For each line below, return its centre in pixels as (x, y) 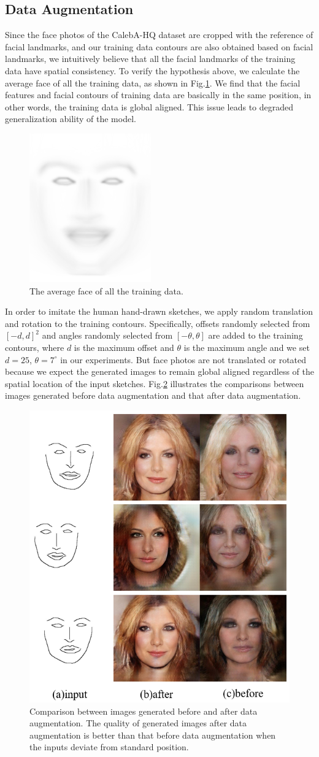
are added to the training (256, 335)
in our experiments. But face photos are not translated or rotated (183, 359)
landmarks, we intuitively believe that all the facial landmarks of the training (150, 59)
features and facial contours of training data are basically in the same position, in (158, 95)
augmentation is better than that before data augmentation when (153, 735)
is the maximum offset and (124, 347)
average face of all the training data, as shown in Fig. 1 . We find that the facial (153, 83)
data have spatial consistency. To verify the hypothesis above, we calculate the (152, 70)
